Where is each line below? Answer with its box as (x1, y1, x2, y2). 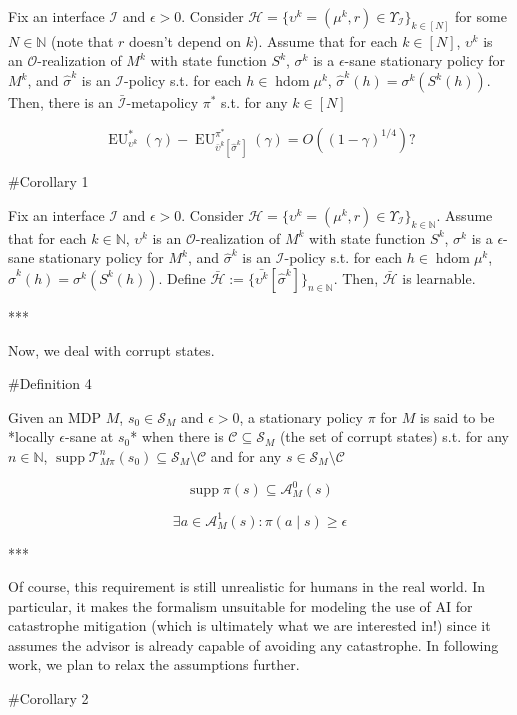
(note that (51, 30, 114, 51)
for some (455, 6, 507, 26)
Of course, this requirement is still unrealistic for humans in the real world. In (8, 576, 486, 597)
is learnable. (402, 267, 476, 288)
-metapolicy (126, 92, 199, 113)
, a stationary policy (239, 406, 363, 427)
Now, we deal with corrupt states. (8, 339, 215, 360)
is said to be (419, 406, 495, 427)
